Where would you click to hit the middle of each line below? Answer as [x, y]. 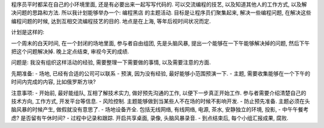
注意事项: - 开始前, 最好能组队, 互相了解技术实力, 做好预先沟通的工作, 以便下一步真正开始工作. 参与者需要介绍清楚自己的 [159, 93]
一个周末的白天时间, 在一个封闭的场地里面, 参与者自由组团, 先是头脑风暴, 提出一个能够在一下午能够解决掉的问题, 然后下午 [160, 43]
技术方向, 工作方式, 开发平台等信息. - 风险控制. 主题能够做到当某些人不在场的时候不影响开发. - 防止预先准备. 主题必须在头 [160, 101]
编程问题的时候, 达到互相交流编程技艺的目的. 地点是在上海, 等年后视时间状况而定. [111, 21]
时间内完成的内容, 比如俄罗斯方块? [53, 82]
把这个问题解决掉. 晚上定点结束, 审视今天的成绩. [70, 51]
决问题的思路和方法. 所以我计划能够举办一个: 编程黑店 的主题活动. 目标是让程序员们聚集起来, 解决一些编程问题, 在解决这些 [161, 13]
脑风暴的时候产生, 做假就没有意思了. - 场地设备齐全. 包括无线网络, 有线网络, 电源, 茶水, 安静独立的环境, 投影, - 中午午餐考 [160, 109]
